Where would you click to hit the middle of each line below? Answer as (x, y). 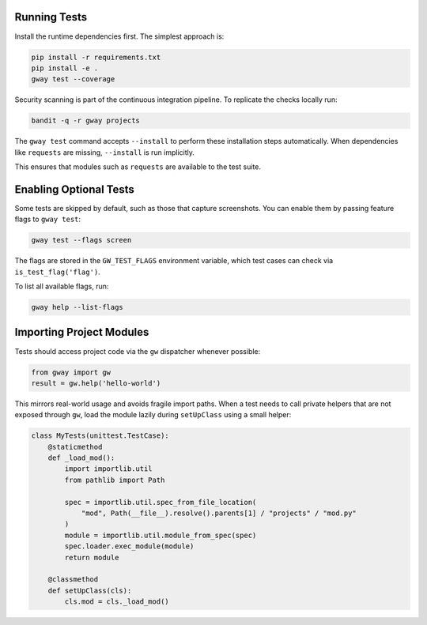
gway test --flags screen (81, 240)
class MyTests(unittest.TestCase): (100, 436)
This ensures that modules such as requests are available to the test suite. (138, 167)
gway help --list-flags (77, 307)
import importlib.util (109, 469)
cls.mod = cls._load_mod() (117, 602)
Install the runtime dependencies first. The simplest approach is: (119, 36)
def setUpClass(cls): (90, 590)
